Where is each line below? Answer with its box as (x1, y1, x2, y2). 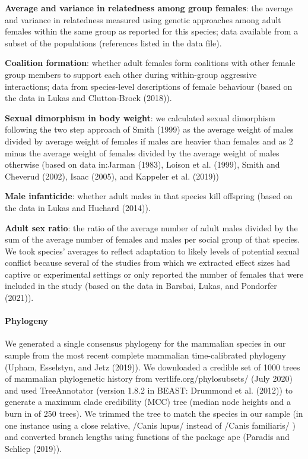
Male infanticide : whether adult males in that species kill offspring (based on (5, 190, 293, 202)
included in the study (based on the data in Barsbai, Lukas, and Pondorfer (5, 279, 277, 292)
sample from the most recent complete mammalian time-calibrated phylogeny (5, 349, 286, 361)
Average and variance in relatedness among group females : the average (5, 2, 293, 14)
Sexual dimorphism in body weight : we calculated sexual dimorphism (5, 111, 275, 124)
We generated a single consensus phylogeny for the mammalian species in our (5, 337, 286, 350)
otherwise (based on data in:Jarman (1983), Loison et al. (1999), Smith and (5, 158, 280, 171)
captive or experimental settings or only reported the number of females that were (5, 268, 304, 280)
